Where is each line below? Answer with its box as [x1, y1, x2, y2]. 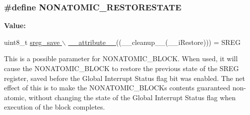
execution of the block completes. [4, 102, 105, 112]
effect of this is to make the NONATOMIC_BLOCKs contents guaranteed [4, 82, 231, 93]
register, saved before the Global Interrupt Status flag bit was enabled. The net [4, 73, 245, 83]
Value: [4, 20, 26, 31]
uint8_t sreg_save [4, 37, 60, 47]
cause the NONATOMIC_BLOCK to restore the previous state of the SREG [4, 63, 239, 73]
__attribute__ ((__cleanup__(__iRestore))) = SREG [68, 37, 241, 47]
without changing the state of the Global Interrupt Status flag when [28, 92, 236, 102]
